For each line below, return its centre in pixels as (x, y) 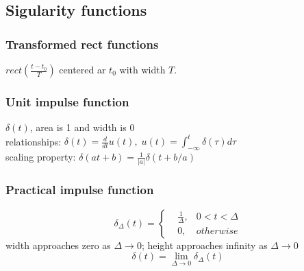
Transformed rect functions (82, 44)
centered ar (83, 69)
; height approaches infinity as (204, 245)
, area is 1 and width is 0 (82, 127)
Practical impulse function (80, 190)
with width (142, 69)
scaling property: (41, 157)
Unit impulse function (67, 101)
